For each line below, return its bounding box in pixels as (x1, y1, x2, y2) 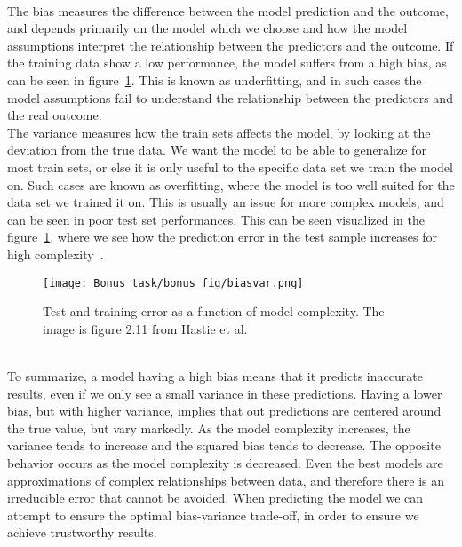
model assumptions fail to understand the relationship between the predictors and (7, 88, 453, 107)
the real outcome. (7, 106, 102, 124)
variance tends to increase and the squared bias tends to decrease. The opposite (7, 436, 441, 455)
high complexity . (7, 244, 104, 263)
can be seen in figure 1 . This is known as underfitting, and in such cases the (7, 70, 422, 89)
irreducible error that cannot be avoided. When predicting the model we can (7, 488, 424, 507)
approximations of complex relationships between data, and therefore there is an (7, 471, 445, 489)
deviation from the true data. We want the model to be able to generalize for (7, 140, 426, 159)
